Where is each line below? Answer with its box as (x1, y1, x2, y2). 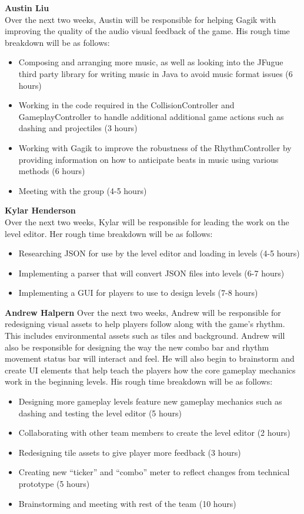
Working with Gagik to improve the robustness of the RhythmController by (18, 141, 292, 153)
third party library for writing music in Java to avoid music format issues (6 (18, 67, 293, 79)
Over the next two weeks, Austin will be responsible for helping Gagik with (5, 13, 276, 25)
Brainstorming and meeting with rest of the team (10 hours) (18, 497, 236, 509)
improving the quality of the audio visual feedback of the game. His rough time (5, 25, 290, 37)
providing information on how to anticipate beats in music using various (18, 153, 279, 165)
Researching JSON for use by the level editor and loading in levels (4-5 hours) (18, 247, 300, 259)
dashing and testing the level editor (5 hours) (18, 406, 182, 419)
